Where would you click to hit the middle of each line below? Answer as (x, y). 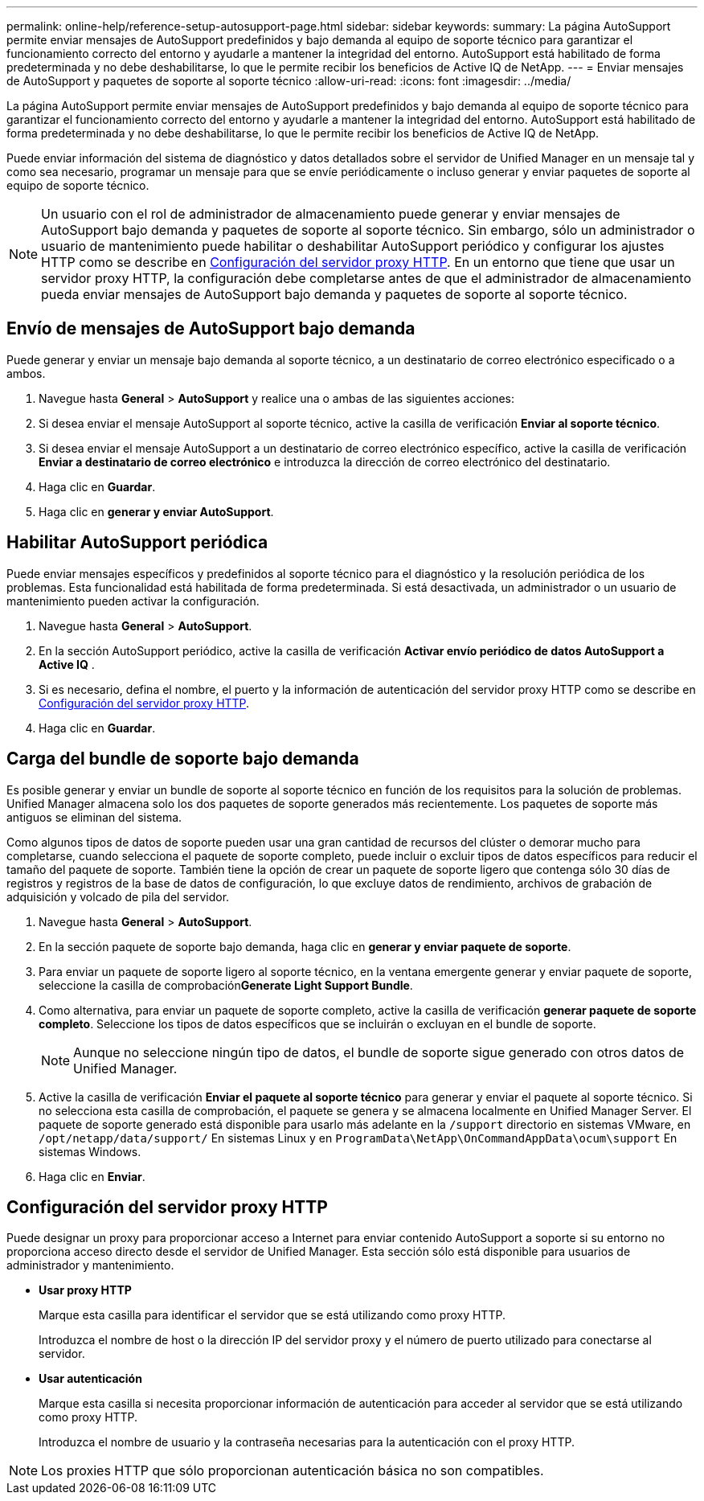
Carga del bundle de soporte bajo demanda (183, 759)
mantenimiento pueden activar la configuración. (133, 601)
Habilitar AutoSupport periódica (137, 543)
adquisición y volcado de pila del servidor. (118, 896)
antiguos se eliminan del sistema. (94, 817)
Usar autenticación (90, 1379)
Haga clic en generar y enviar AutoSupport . (156, 511)
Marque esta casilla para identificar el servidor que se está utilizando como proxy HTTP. (272, 1315)
